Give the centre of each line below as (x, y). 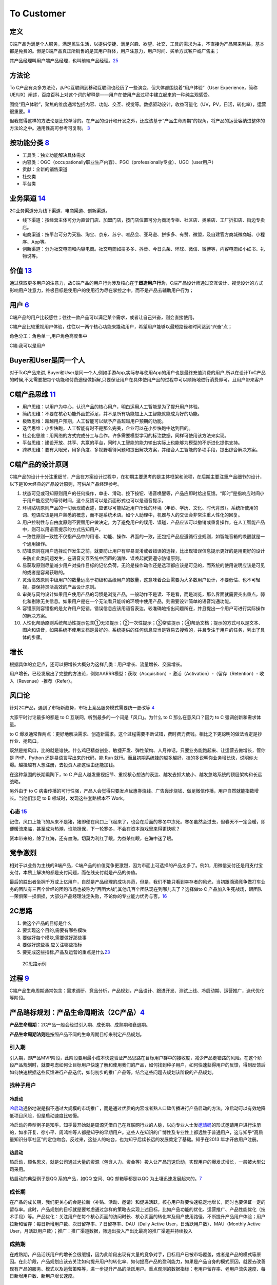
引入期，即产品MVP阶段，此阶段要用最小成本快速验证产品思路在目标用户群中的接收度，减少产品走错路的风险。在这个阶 (136, 1058)
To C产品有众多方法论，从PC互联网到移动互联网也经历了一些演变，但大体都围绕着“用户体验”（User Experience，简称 (134, 87)
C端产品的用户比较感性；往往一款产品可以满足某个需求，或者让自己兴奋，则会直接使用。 (103, 317)
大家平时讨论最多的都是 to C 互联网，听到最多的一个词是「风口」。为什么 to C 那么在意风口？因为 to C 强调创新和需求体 (135, 717)
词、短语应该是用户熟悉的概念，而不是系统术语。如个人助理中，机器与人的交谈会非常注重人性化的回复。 (132, 515)
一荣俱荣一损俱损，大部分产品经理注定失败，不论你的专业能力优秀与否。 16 (88, 896)
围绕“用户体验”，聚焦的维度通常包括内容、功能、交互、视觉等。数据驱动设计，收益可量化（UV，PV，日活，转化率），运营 (138, 104)
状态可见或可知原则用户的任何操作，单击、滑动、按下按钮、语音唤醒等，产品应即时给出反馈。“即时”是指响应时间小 (143, 493)
